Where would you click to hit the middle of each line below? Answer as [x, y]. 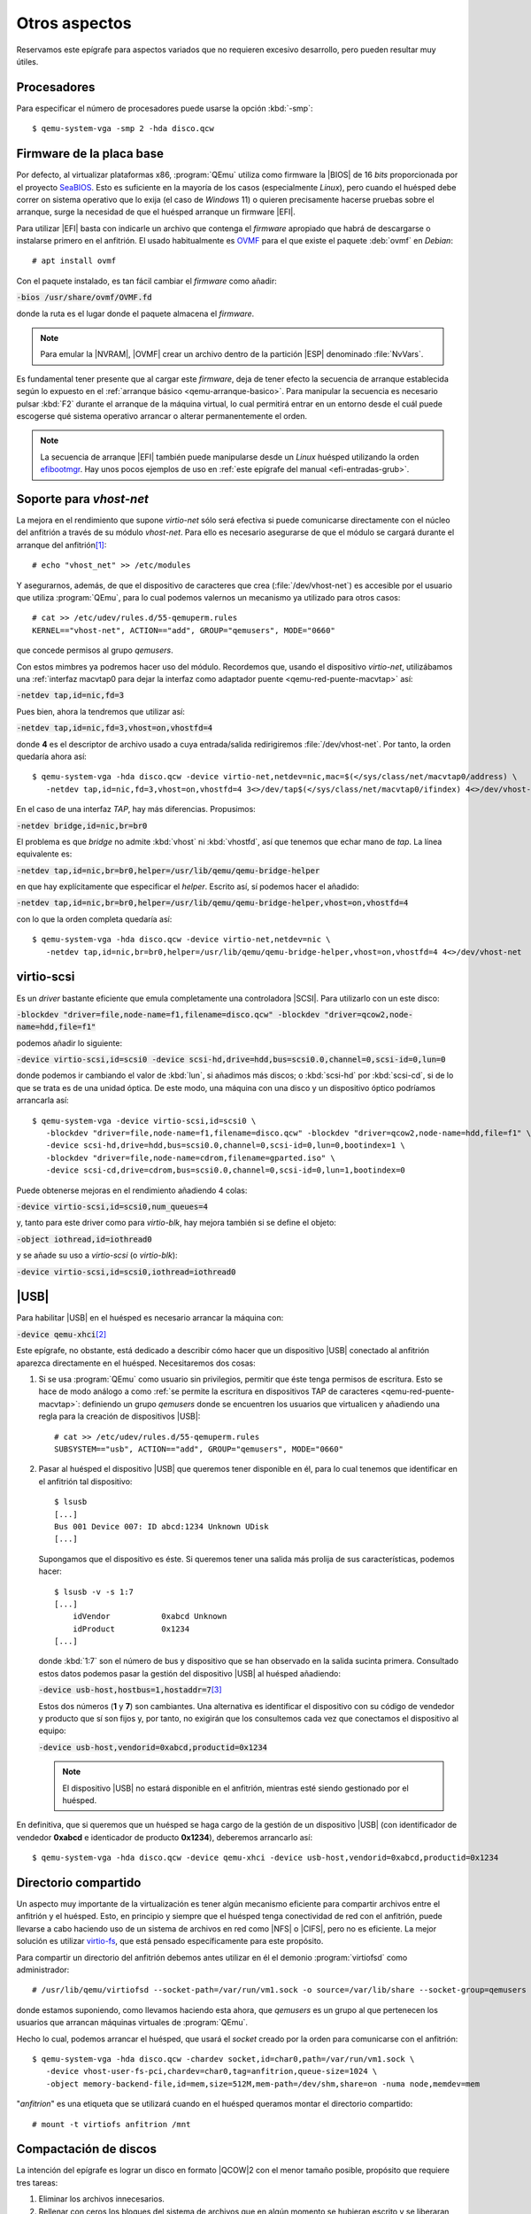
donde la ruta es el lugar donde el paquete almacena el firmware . [135, 314]
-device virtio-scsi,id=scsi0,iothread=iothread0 [126, 1272]
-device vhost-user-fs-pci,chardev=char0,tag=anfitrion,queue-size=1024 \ [212, 2071]
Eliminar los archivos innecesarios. [102, 2199]
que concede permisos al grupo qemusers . [95, 650]
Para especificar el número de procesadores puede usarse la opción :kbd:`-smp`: [165, 108]
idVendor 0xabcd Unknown [150, 1617]
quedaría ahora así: [52, 756]
